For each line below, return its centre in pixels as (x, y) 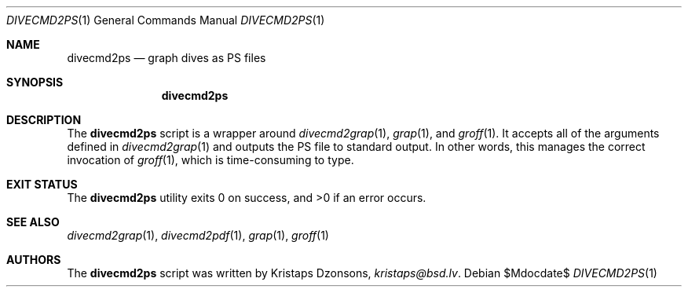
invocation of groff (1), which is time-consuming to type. (210, 160)
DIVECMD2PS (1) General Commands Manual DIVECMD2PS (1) (166, 20)
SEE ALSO (33, 222)
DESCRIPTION (44, 120)
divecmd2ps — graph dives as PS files (167, 58)
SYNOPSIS (35, 82)
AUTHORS (34, 260)
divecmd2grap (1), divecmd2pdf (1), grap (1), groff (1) (198, 235)
